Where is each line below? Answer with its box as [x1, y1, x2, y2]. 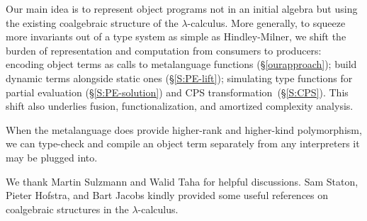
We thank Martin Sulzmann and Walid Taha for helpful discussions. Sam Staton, [6, 174, 358, 188]
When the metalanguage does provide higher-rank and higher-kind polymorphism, [6, 122, 362, 137]
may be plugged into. [6, 149, 98, 164]
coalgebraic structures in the [6, 201, 129, 216]
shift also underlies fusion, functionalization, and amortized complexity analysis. [6, 98, 354, 113]
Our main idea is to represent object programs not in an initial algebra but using [6, 1, 358, 16]
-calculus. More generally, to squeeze [187, 15, 346, 30]
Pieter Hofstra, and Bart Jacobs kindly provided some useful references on [6, 188, 329, 203]
